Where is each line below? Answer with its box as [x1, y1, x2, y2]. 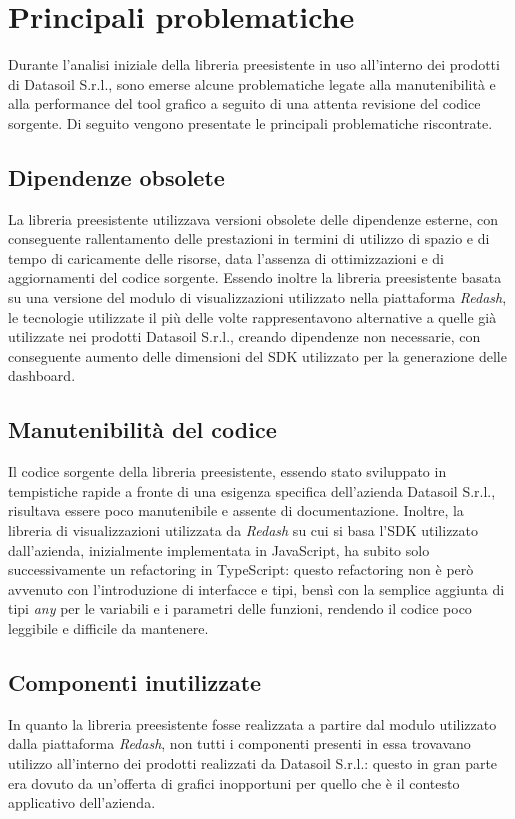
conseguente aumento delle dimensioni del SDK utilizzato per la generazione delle [8, 345, 507, 366]
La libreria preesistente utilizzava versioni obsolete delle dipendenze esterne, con [8, 208, 498, 229]
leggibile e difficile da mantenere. [8, 618, 209, 638]
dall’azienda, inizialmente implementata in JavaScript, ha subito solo [8, 539, 430, 560]
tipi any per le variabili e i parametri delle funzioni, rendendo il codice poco [8, 598, 472, 619]
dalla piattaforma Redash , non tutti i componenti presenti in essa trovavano [8, 733, 471, 754]
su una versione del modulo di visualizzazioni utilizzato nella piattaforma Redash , [8, 287, 507, 308]
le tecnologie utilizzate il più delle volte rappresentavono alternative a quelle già [8, 306, 497, 327]
